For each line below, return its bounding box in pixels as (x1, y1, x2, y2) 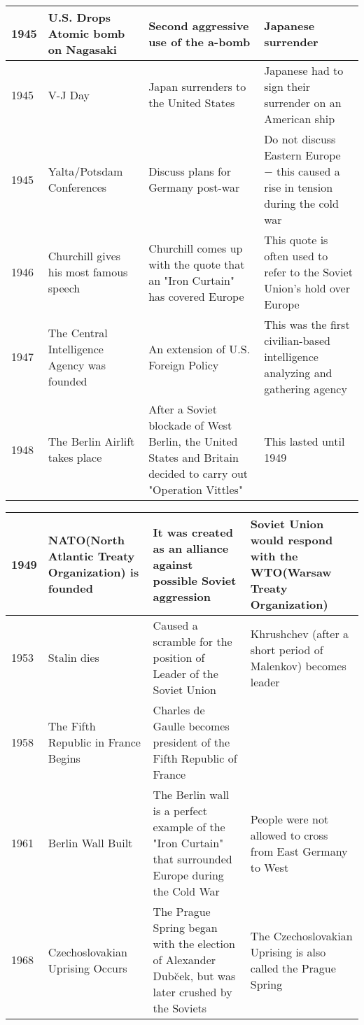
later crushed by (153, 984, 232, 1000)
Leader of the (153, 665, 218, 681)
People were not (250, 810, 329, 827)
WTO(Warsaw (250, 564, 332, 580)
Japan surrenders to (148, 78, 246, 94)
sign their (264, 78, 311, 94)
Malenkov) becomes (250, 657, 346, 674)
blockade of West (148, 417, 232, 433)
